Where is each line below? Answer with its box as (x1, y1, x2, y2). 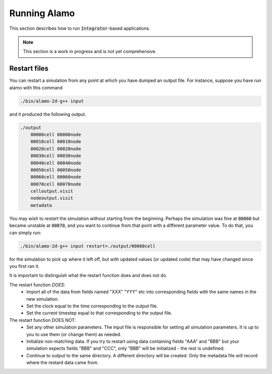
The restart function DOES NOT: (9, 317, 76, 323)
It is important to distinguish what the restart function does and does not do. (9, 272, 168, 278)
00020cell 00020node (30, 146, 82, 152)
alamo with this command (9, 84, 63, 90)
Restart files (9, 64, 49, 73)
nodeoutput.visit (30, 195, 74, 201)
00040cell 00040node (30, 160, 82, 166)
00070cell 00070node (30, 181, 82, 187)
